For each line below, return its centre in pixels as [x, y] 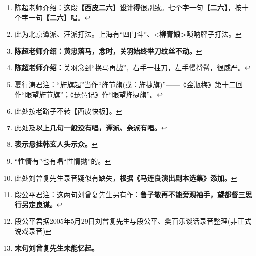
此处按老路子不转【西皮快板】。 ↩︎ [68, 111]
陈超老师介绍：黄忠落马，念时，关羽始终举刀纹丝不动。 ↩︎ [108, 51]
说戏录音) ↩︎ [33, 230]
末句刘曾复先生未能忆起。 [57, 247]
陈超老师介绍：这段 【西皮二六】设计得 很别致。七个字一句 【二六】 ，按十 [131, 7]
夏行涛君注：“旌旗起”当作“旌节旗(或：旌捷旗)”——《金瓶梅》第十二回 [129, 84]
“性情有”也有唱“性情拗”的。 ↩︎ [63, 161]
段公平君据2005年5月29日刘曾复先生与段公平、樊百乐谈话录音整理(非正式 [133, 221]
